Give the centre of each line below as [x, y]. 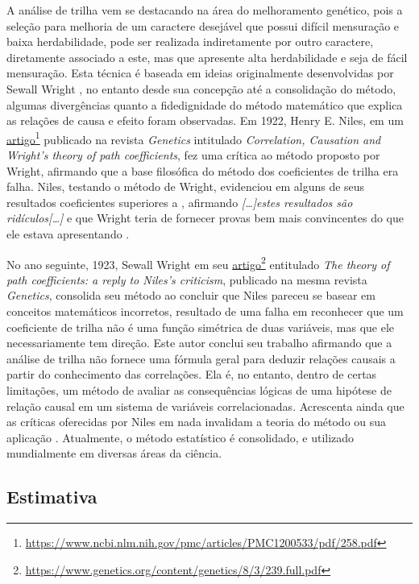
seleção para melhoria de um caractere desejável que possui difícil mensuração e [203, 25]
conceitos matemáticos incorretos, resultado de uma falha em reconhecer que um [205, 311]
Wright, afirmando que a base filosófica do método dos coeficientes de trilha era [203, 170]
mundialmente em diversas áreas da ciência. [114, 453]
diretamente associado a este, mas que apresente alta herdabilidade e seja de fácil [207, 57]
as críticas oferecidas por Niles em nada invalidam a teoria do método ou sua [197, 422]
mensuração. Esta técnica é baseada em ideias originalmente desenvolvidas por [200, 73]
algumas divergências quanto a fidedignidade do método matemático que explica [205, 104]
